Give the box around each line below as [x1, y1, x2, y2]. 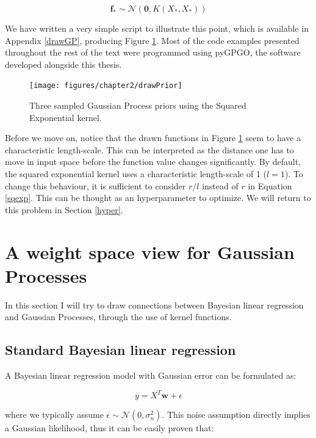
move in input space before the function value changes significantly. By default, [5, 155, 301, 168]
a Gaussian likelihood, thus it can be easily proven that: [5, 422, 214, 434]
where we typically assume [5, 408, 104, 421]
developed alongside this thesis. [5, 57, 122, 70]
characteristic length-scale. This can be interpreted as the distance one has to [5, 143, 294, 156]
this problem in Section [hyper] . [5, 203, 123, 216]
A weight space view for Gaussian [5, 239, 295, 264]
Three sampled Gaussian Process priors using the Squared [29, 99, 246, 112]
